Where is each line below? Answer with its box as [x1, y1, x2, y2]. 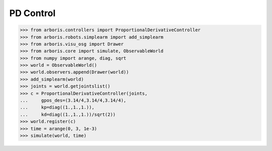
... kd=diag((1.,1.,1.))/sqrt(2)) [20, 111, 116, 117]
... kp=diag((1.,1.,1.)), [20, 105, 95, 110]
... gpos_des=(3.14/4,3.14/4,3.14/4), [20, 98, 126, 103]
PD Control [9, 8, 56, 19]
